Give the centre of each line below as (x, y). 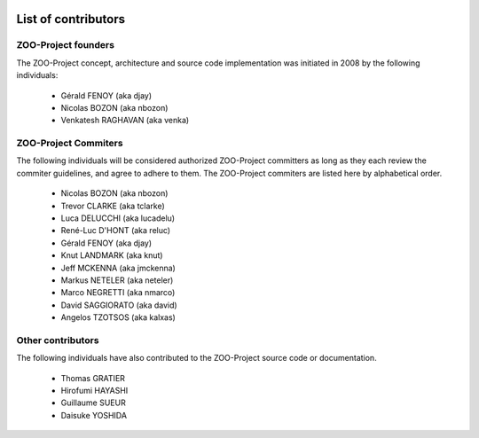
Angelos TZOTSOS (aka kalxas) (118, 317)
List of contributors (71, 19)
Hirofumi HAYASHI (94, 391)
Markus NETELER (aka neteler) (117, 280)
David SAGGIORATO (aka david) (119, 305)
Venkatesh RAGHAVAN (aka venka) (125, 121)
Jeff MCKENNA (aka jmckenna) (118, 268)
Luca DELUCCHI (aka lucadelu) (118, 218)
